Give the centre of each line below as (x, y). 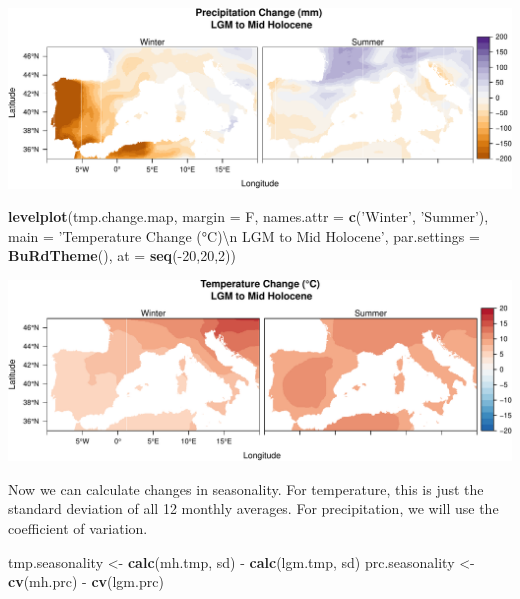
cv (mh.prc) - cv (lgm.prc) (86, 581)
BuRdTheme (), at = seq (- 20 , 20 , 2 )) (122, 255)
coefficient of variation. (78, 527)
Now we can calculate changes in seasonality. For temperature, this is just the (246, 488)
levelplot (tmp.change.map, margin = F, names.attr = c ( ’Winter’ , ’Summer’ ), (248, 216)
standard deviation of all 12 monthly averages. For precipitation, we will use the (253, 508)
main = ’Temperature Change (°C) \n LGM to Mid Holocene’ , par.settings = (244, 235)
